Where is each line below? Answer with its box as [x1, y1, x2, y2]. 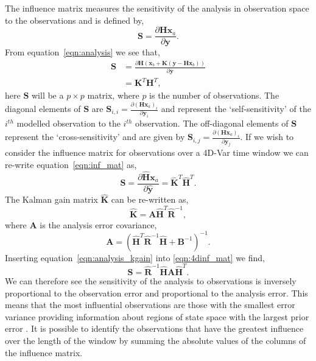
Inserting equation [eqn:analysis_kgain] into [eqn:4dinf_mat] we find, [5, 251, 265, 264]
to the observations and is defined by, [5, 13, 144, 26]
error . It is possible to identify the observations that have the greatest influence [5, 322, 304, 335]
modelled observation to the [16, 117, 121, 130]
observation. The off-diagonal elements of [135, 117, 289, 130]
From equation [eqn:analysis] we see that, [5, 46, 160, 58]
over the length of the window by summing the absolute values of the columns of [5, 334, 306, 346]
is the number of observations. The [149, 89, 279, 102]
